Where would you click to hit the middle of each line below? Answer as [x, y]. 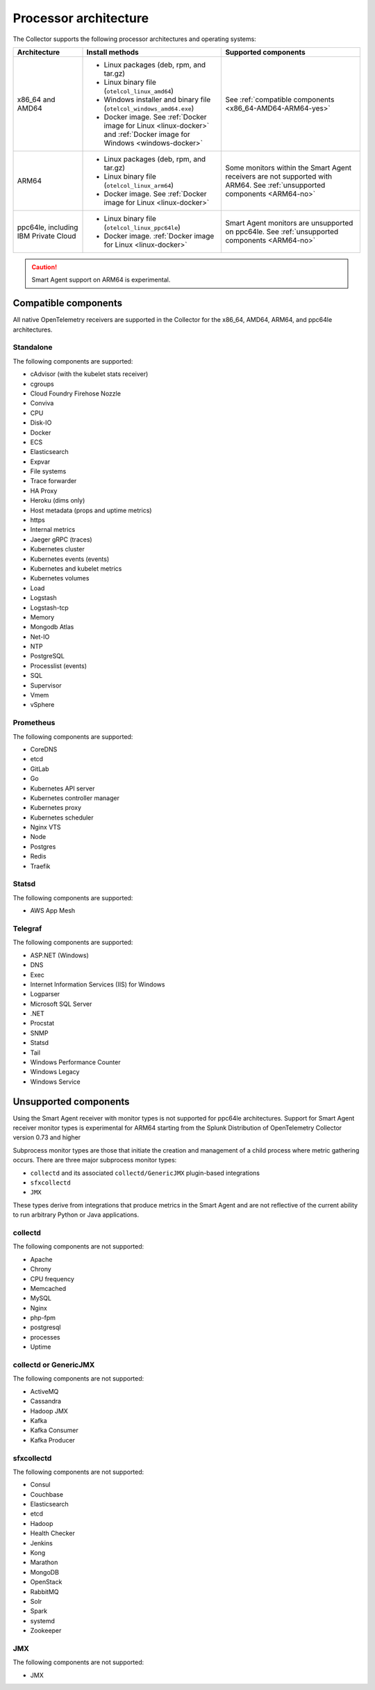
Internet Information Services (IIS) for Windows [98, 984]
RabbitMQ [44, 1591]
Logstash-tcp [49, 608]
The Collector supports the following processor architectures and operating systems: [134, 39]
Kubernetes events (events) [70, 559]
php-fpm [43, 1318]
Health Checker [53, 1534]
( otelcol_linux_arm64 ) [139, 185]
